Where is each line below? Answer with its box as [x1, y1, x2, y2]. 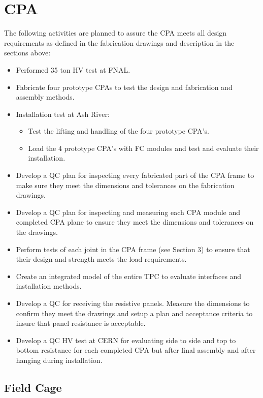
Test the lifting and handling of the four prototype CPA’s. [28, 126, 209, 136]
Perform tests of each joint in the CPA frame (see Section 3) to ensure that [16, 243, 250, 254]
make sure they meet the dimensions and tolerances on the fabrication [16, 179, 235, 190]
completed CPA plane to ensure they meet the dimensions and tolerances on [16, 217, 254, 227]
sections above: [4, 47, 51, 58]
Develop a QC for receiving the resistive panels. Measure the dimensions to [16, 298, 250, 308]
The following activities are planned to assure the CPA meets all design [4, 27, 227, 38]
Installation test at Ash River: [16, 108, 110, 119]
